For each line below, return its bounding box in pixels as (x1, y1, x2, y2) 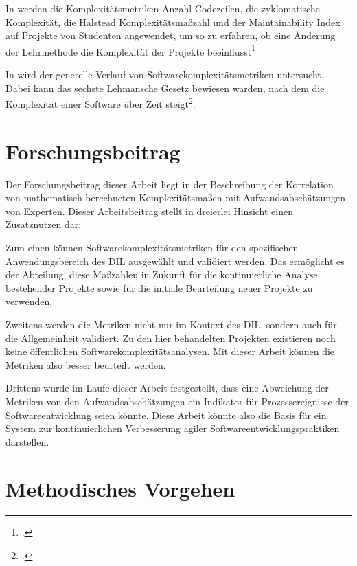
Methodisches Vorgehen (5, 475, 235, 503)
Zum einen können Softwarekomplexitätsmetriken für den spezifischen (5, 240, 299, 254)
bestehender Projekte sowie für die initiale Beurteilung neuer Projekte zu (5, 280, 313, 295)
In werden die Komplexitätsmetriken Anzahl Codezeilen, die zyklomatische (5, 1, 320, 15)
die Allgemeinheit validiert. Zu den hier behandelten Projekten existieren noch (5, 330, 336, 345)
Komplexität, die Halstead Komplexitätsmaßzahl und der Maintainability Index (5, 14, 341, 29)
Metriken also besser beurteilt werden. (5, 357, 166, 372)
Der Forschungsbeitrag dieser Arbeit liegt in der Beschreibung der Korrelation (5, 177, 334, 191)
